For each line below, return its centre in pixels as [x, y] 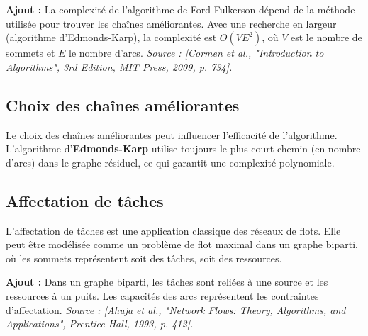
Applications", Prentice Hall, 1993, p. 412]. [100, 324]
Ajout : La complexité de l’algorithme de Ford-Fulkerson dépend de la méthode [180, 9]
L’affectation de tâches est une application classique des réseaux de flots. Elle [173, 230]
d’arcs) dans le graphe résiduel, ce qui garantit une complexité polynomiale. [170, 162]
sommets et [30, 53]
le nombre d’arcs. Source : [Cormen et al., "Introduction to [196, 53]
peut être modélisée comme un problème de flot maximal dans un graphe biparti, [182, 244]
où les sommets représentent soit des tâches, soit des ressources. [144, 258]
